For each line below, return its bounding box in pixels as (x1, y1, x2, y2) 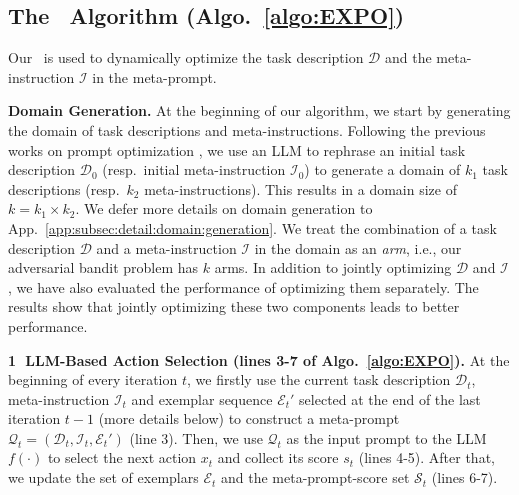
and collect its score (217, 447, 339, 468)
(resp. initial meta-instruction (102, 159, 286, 180)
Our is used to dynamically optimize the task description (8, 47, 364, 68)
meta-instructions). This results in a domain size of (144, 178, 457, 199)
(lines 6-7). (431, 467, 498, 488)
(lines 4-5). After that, (358, 447, 495, 468)
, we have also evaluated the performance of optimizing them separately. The (8, 276, 479, 297)
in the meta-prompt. (92, 66, 217, 87)
